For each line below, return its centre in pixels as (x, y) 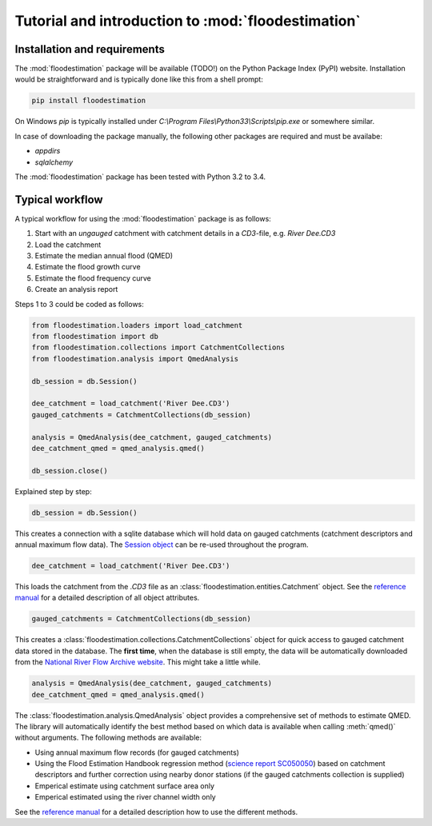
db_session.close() (70, 471)
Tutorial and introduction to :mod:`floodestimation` (188, 21)
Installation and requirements (90, 49)
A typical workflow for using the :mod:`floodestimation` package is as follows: (143, 218)
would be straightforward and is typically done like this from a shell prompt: (139, 79)
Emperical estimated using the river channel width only (125, 797)
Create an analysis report (76, 289)
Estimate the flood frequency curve (93, 278)
